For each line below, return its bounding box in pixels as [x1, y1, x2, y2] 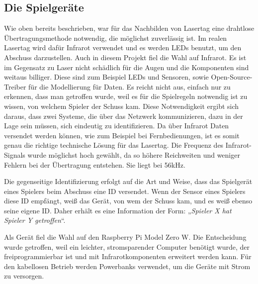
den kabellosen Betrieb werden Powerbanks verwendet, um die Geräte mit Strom [4, 261, 251, 271]
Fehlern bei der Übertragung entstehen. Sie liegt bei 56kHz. [4, 159, 185, 170]
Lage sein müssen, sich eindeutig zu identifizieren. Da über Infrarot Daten [4, 120, 229, 131]
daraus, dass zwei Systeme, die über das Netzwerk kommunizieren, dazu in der [4, 110, 243, 121]
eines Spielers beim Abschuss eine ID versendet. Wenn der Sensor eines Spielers [4, 186, 246, 196]
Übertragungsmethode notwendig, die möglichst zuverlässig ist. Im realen [4, 32, 227, 43]
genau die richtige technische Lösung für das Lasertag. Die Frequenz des [4, 140, 224, 150]
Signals [4, 149, 25, 160]
